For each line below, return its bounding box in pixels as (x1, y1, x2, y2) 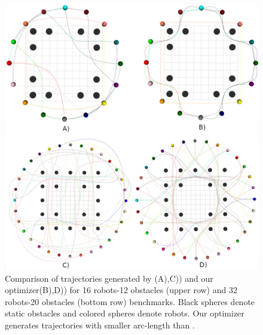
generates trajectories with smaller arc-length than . (5, 319, 195, 331)
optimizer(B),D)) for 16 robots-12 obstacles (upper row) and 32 (5, 284, 237, 296)
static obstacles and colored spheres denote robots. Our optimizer (5, 307, 244, 319)
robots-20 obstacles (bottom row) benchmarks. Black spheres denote (5, 295, 255, 307)
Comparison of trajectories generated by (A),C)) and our (5, 272, 213, 284)
